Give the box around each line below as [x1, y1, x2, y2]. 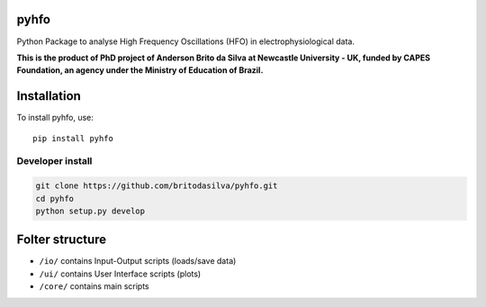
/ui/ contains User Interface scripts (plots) [39, 268, 202, 279]
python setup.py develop [35, 205, 146, 216]
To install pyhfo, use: [16, 113, 94, 123]
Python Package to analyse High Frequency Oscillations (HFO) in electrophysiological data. [16, 36, 355, 47]
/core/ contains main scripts [39, 281, 149, 292]
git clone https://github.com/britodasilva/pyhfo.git [35, 181, 278, 191]
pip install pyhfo [32, 133, 114, 143]
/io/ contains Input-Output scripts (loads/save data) [39, 256, 237, 266]
